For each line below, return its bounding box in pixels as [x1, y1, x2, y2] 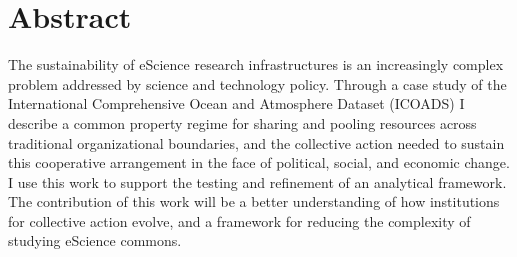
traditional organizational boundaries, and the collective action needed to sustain [8, 132, 505, 153]
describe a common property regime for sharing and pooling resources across [8, 112, 477, 133]
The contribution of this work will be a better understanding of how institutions [8, 191, 500, 212]
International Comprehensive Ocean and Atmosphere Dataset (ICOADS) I [8, 93, 465, 114]
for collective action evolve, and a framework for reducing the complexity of [8, 210, 471, 231]
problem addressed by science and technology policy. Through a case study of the [8, 73, 507, 94]
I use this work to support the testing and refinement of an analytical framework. [8, 171, 507, 192]
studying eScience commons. [8, 230, 182, 251]
